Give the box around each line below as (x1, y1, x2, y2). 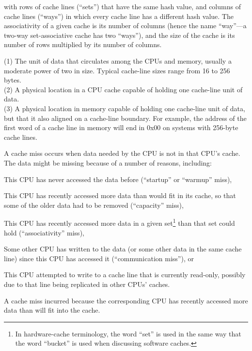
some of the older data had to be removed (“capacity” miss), (4, 200, 184, 210)
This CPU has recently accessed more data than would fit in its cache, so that (4, 190, 236, 201)
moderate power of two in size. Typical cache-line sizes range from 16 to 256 (4, 65, 230, 75)
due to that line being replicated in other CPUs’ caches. (4, 279, 170, 289)
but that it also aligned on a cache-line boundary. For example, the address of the (4, 113, 247, 123)
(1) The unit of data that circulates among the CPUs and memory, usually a (4, 55, 232, 66)
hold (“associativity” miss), (4, 227, 84, 237)
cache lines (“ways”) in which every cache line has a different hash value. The (4, 11, 234, 21)
